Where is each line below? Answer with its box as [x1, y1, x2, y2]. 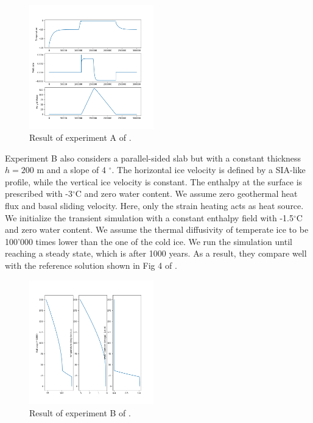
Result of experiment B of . [29, 406, 131, 419]
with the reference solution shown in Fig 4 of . [5, 259, 177, 272]
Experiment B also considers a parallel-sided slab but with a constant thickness [5, 151, 301, 164]
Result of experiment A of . [29, 131, 132, 144]
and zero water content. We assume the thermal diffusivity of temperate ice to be [5, 223, 309, 236]
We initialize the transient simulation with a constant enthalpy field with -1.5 [5, 211, 294, 224]
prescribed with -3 [5, 187, 72, 200]
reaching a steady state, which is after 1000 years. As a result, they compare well [5, 247, 307, 260]
